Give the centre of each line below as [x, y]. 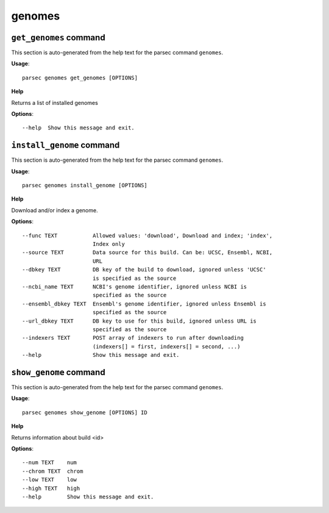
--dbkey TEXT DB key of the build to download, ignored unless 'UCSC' [144, 270]
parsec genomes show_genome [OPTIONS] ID [85, 412]
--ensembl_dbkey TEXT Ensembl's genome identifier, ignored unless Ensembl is [144, 304]
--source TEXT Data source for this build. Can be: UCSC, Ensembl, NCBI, [147, 253]
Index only [108, 244]
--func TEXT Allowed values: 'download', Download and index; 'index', [147, 235]
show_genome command [58, 372]
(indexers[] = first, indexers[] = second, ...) [166, 346]
